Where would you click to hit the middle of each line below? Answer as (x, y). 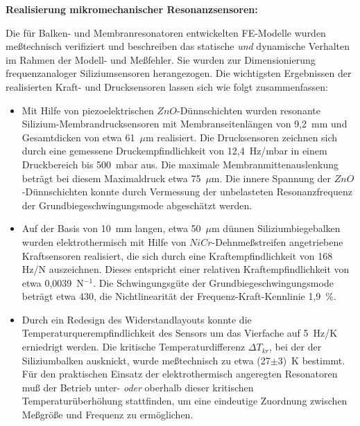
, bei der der (295, 347)
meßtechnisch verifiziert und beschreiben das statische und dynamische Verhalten (178, 46)
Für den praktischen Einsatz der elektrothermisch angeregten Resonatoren (180, 374)
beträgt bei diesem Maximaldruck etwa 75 (111, 178)
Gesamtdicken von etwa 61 (78, 137)
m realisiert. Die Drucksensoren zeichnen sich (241, 137)
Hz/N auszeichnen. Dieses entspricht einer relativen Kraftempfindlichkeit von (186, 269)
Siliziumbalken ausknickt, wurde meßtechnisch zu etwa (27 (146, 360)
